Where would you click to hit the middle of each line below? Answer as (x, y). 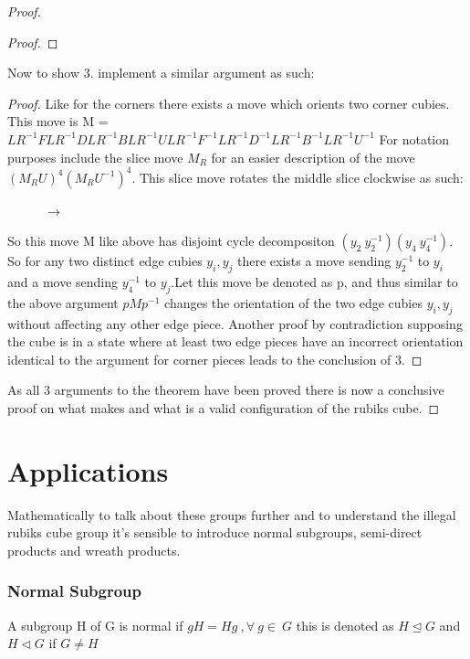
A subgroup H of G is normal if (95, 625)
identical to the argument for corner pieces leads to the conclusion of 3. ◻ (215, 359)
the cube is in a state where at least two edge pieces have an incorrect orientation (235, 341)
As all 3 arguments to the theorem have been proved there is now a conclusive (226, 390)
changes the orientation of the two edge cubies (293, 302)
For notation (414, 138)
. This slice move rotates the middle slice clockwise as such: (298, 177)
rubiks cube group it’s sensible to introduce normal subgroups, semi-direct (215, 532)
